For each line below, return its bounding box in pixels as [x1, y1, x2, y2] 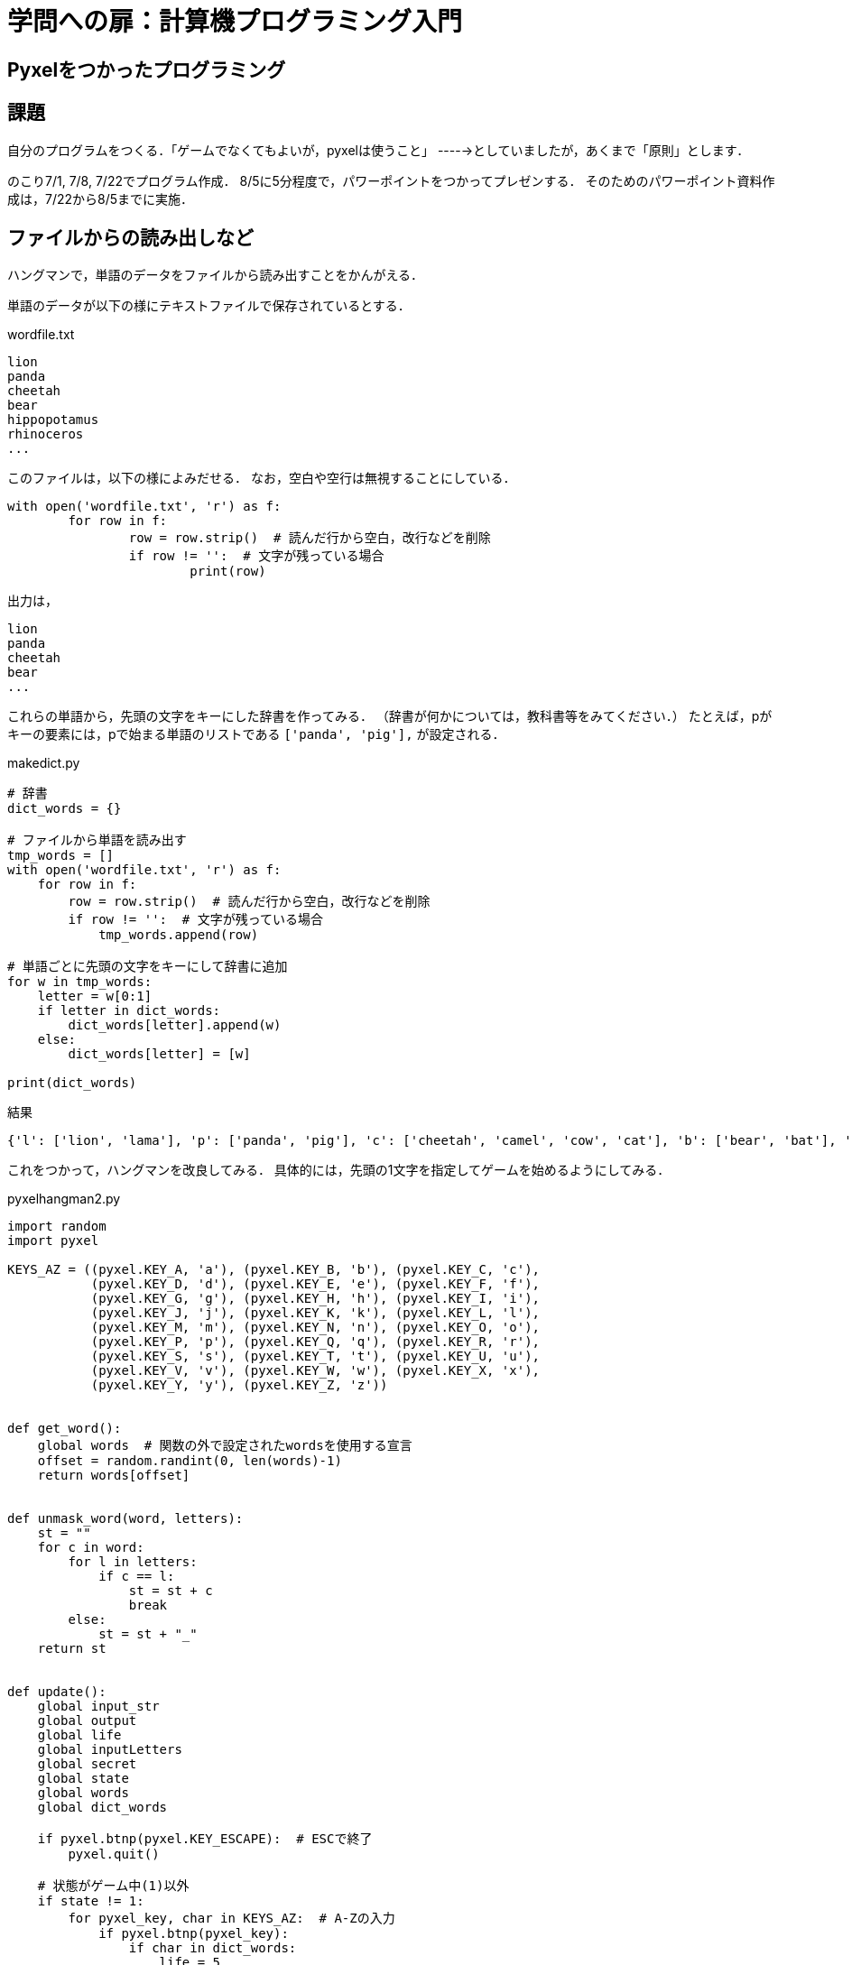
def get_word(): [7, 1421, 122, 1436]
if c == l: [98, 1569, 175, 1584]
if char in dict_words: [128, 1941, 297, 1956]
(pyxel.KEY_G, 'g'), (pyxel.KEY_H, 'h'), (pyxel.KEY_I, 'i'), [90, 1291, 541, 1306]
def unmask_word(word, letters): [7, 1511, 244, 1527]
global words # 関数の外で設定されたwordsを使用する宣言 [37, 1438, 412, 1453]
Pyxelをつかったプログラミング [7, 58, 286, 81]
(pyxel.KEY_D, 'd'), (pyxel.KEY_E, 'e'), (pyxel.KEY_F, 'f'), [90, 1277, 541, 1292]
